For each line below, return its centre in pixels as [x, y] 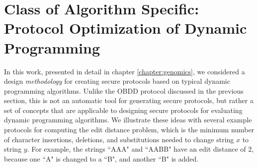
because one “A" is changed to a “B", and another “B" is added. [101, 158]
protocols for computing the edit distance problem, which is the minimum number [129, 130]
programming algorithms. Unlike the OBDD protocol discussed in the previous [124, 90]
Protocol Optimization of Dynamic [126, 28]
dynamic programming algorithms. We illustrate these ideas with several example [128, 120]
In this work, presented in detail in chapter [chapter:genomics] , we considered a [125, 71]
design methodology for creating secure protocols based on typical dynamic [117, 81]
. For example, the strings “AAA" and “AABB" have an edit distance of [136, 149]
